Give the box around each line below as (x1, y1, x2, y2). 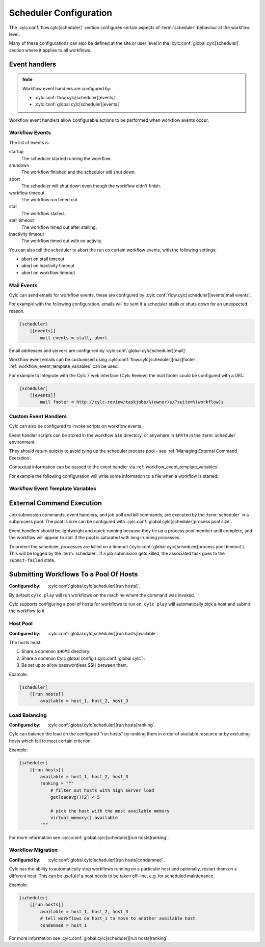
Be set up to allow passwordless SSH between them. (21, 662, 128, 668)
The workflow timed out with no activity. (21, 238, 103, 244)
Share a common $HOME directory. (21, 649, 91, 654)
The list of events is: (9, 139, 50, 145)
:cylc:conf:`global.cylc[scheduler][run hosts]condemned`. (48, 857, 164, 863)
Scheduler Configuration (9, 7, 112, 18)
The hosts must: (9, 639, 42, 645)
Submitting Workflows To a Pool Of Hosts (9, 570, 138, 579)
